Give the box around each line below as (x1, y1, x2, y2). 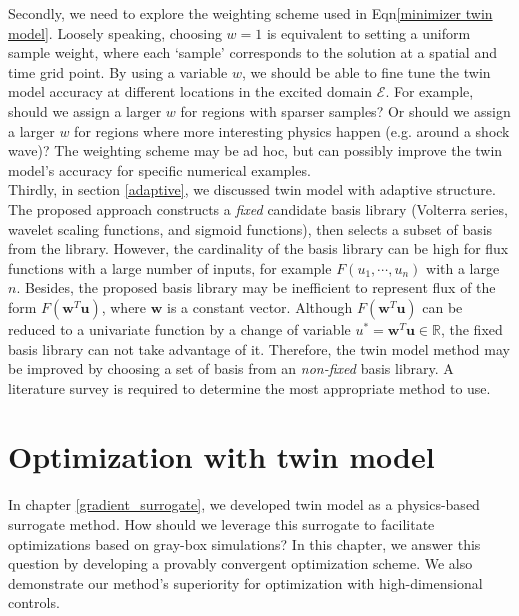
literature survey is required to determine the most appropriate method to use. (8, 377, 491, 398)
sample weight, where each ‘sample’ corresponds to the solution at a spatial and (8, 42, 497, 63)
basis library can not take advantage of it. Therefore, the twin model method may (8, 338, 510, 359)
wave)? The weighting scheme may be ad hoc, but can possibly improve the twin (8, 140, 503, 161)
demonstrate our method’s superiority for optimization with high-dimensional (8, 572, 483, 593)
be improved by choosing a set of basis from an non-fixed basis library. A (8, 358, 454, 379)
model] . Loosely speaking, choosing (8, 22, 222, 43)
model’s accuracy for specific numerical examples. (8, 159, 311, 180)
